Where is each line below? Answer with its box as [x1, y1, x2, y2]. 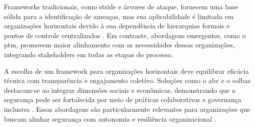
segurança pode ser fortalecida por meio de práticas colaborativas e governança [4, 94, 241, 105]
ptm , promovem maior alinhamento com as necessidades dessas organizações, [4, 40, 235, 50]
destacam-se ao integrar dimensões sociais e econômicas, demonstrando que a [4, 85, 235, 95]
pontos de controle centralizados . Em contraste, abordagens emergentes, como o [4, 30, 246, 40]
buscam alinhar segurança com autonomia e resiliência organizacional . [4, 113, 216, 124]
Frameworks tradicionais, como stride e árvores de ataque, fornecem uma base [4, 1, 238, 11]
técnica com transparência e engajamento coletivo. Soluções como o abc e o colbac [4, 75, 251, 85]
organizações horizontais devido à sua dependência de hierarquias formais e [4, 21, 230, 31]
